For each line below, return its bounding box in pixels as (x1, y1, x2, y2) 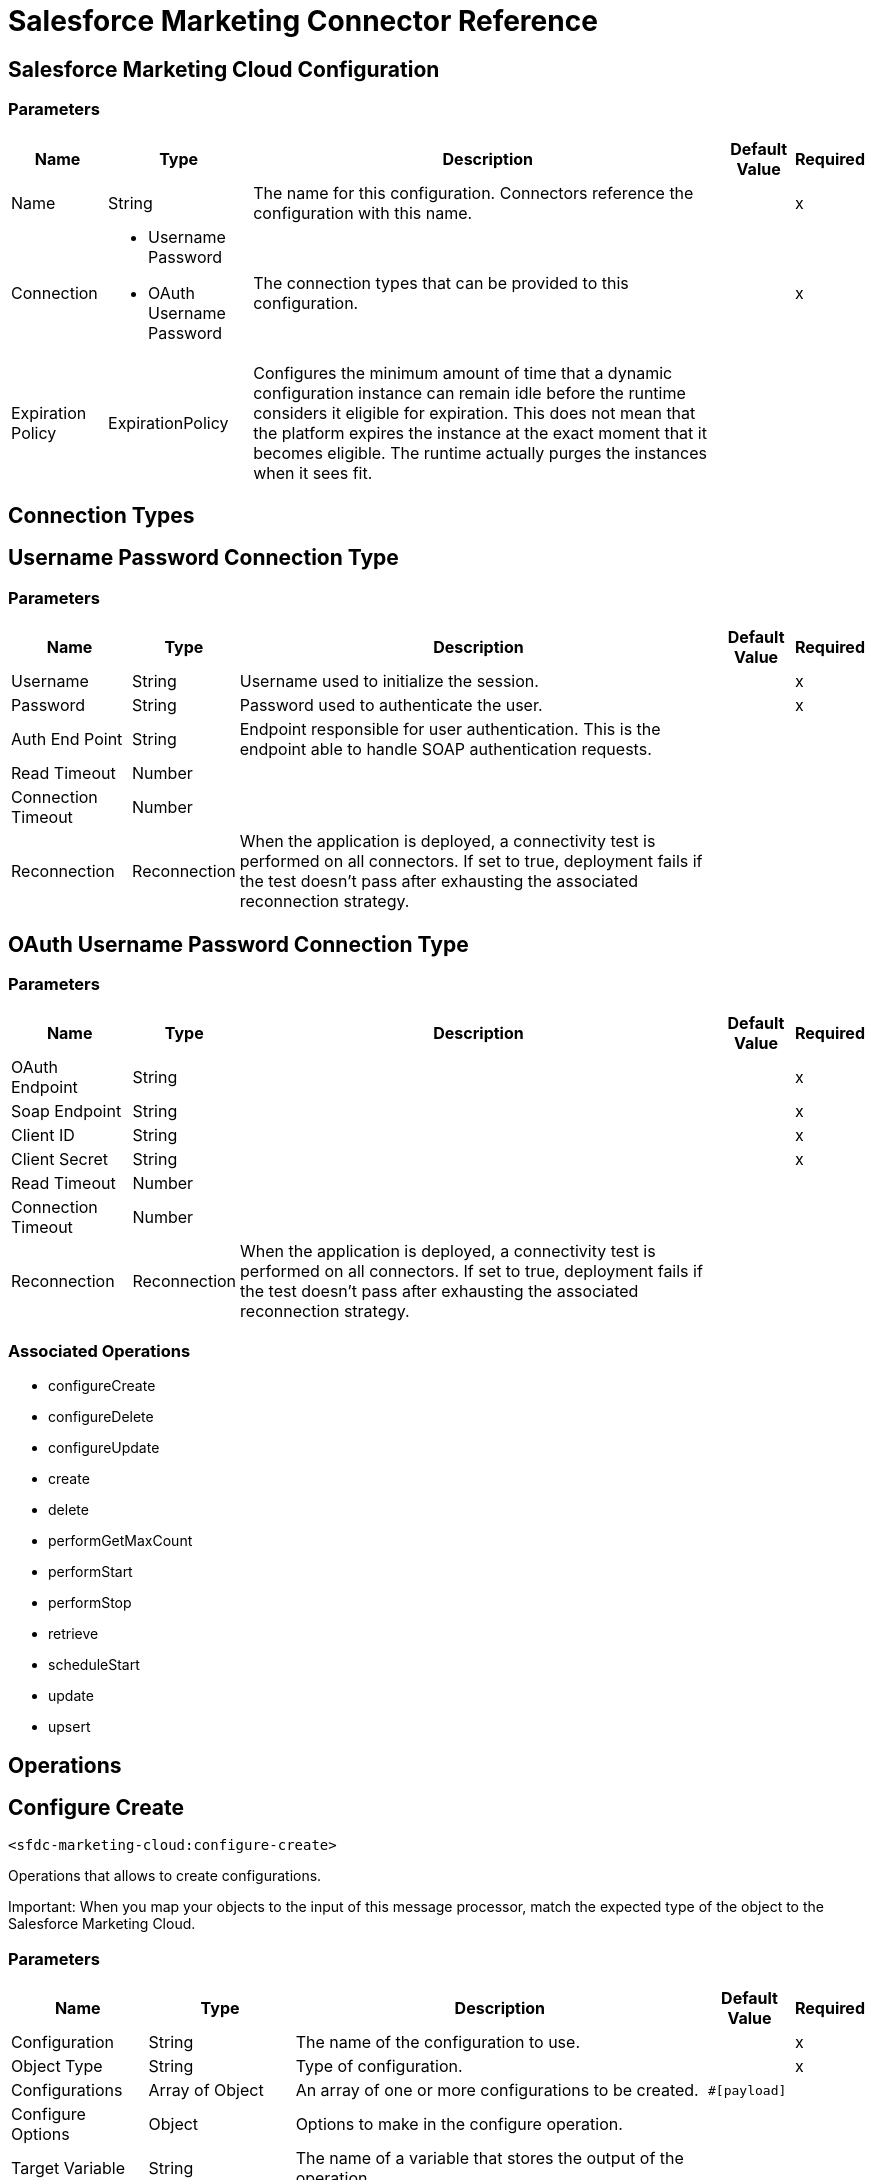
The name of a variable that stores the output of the (295, 2148, 684, 2169)
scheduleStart (48, 1656, 140, 1674)
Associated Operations (8, 1340, 191, 1361)
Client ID (11, 1125, 75, 1146)
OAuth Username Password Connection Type (8, 931, 469, 957)
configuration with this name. (253, 202, 473, 223)
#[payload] (708, 2082, 787, 2098)
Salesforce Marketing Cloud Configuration (8, 56, 440, 82)
